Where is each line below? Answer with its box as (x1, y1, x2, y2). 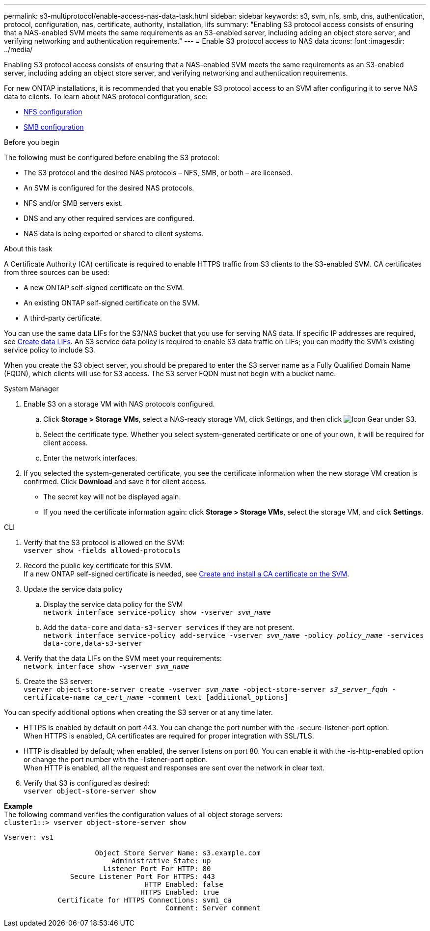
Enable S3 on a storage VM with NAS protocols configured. (24, 400, 215, 408)
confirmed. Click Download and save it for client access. (24, 477, 207, 486)
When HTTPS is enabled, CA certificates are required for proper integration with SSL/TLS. (24, 732, 314, 740)
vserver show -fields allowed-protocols (24, 547, 181, 554)
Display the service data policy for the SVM (43, 600, 183, 608)
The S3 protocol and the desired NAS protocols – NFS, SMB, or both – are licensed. (24, 168, 293, 177)
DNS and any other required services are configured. (24, 214, 195, 222)
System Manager (4, 384, 59, 393)
